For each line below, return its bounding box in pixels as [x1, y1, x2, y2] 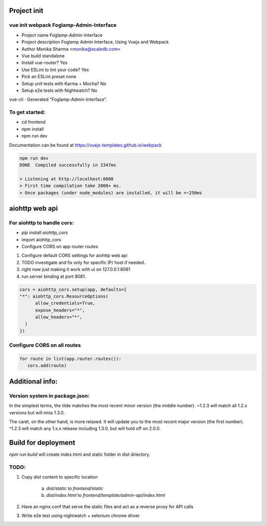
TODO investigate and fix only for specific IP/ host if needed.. [21, 260, 147, 265]
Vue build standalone [21, 52, 65, 59]
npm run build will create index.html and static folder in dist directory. [9, 451, 150, 457]
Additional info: [9, 377, 58, 386]
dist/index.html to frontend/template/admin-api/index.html [46, 492, 165, 498]
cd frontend [21, 119, 45, 125]
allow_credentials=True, [35, 301, 96, 306]
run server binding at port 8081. [21, 273, 86, 279]
